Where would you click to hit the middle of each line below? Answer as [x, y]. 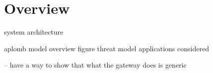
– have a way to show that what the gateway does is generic [95, 65]
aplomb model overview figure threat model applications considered [106, 48]
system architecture [34, 32]
